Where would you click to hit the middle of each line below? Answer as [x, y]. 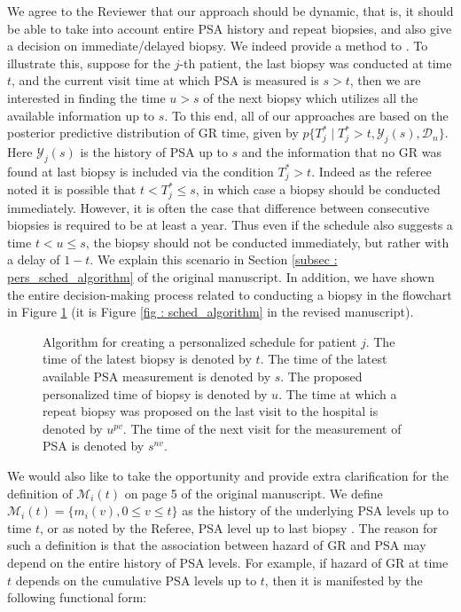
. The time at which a [338, 393]
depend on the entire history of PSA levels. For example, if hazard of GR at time [228, 562]
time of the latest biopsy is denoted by [147, 359]
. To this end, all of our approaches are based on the [306, 115]
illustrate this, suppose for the [89, 63]
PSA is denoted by [94, 446]
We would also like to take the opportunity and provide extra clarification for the [228, 475]
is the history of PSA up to [154, 151]
